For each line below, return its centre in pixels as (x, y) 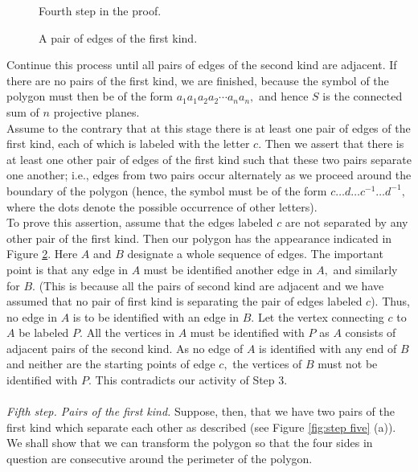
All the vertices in (131, 332)
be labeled (44, 332)
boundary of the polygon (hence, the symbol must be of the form (167, 190)
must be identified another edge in (228, 269)
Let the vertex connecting (321, 316)
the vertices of (267, 364)
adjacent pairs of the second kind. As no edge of (125, 348)
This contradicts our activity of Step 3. (191, 380)
